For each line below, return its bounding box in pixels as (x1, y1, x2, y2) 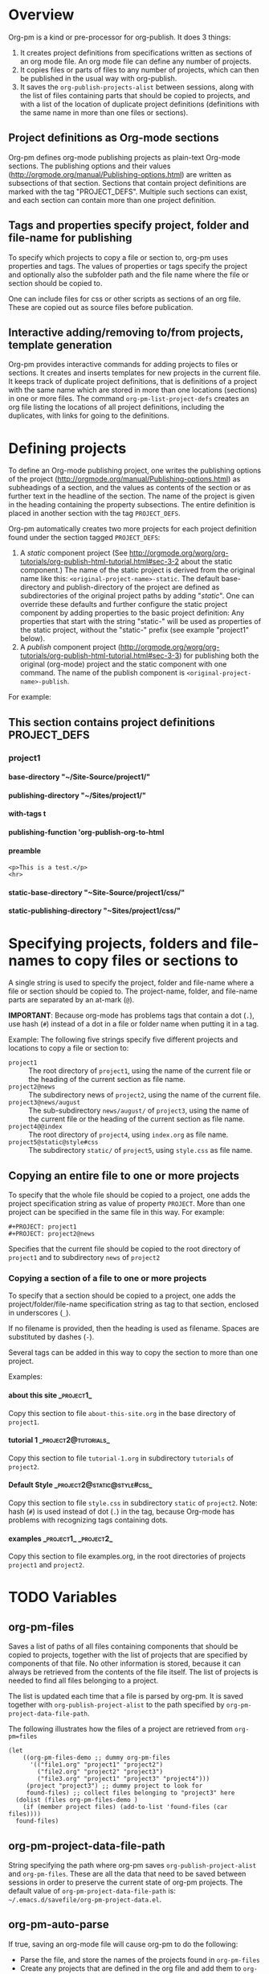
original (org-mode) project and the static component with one (19, 659, 227, 669)
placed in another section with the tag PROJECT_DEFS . (8, 509, 181, 518)
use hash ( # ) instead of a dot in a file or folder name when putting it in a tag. (8, 1019, 259, 1029)
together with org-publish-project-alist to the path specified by (8, 1700, 225, 1710)
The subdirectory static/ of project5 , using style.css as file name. (28, 1146, 253, 1155)
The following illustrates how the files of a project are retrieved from (8, 1724, 233, 1734)
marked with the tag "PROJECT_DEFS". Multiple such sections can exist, (8, 187, 248, 196)
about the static (180, 557, 233, 567)
